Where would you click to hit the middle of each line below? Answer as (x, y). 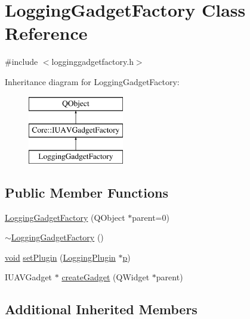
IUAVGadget (29, 277)
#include (21, 62)
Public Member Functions (87, 192)
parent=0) (151, 217)
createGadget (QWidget (106, 277)
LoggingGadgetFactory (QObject (65, 217)
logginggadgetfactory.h (92, 62)
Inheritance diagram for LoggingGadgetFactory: (92, 81)
